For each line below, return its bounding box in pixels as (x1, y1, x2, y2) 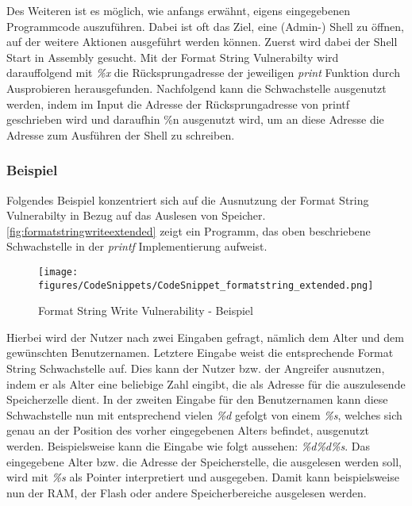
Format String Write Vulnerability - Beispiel (38, 302, 253, 319)
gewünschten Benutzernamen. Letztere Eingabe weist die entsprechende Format (6, 344, 394, 361)
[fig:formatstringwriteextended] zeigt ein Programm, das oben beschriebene (6, 222, 371, 239)
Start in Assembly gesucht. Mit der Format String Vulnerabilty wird (6, 48, 339, 65)
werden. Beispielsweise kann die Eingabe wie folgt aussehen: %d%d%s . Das (6, 438, 370, 454)
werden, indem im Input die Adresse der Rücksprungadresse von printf (6, 95, 350, 112)
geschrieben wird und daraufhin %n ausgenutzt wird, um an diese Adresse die (6, 111, 384, 128)
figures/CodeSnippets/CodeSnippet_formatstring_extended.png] (38, 279, 374, 291)
